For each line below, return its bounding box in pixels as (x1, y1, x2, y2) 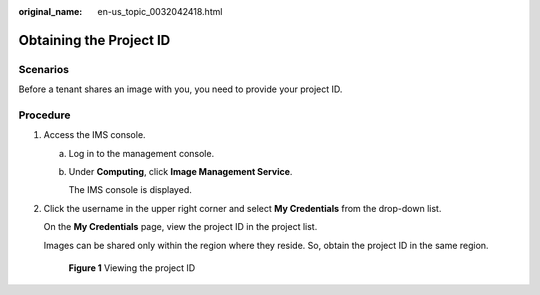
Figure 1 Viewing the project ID (68, 262, 196, 274)
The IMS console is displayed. (68, 184, 192, 196)
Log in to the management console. (68, 147, 215, 159)
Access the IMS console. (43, 129, 146, 141)
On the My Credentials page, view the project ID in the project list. (43, 221, 318, 233)
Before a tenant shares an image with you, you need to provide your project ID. (18, 83, 343, 95)
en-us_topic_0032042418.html (97, 6, 223, 17)
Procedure (18, 108, 71, 122)
